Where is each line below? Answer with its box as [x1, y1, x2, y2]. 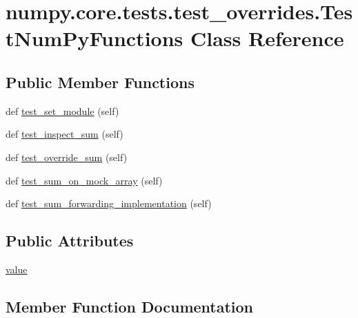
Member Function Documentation [6, 295, 254, 317]
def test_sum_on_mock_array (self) [6, 173, 163, 187]
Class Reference [190, 24, 344, 52]
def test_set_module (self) [6, 103, 119, 118]
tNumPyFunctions [6, 24, 183, 52]
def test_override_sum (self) [6, 149, 128, 164]
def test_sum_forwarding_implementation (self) [6, 196, 212, 211]
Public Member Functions [6, 71, 195, 92]
